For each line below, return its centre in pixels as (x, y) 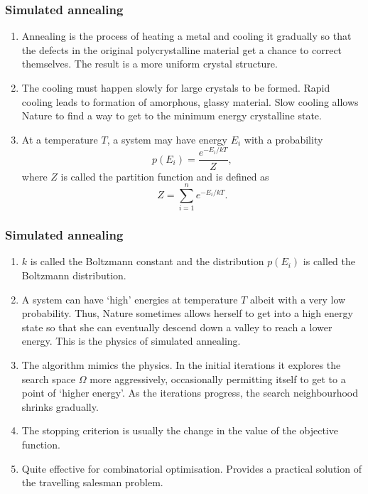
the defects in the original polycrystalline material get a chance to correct (182, 49)
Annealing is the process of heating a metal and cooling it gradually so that (186, 36)
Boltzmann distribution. (74, 275)
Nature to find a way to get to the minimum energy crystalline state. (172, 116)
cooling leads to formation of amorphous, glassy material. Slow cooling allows (190, 101)
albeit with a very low (298, 299)
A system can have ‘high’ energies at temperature (130, 299)
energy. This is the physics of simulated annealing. (131, 341)
